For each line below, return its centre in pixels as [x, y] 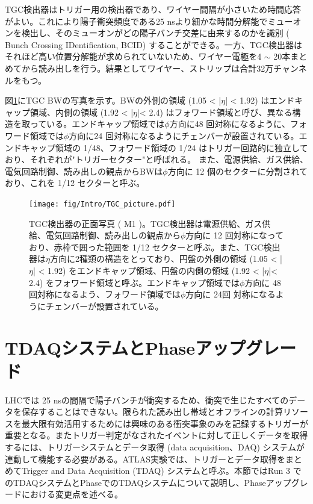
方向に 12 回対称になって [234, 235]
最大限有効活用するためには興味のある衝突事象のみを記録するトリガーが [165, 423]
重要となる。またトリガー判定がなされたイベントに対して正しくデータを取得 [156, 435]
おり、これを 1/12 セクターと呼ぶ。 [75, 183]
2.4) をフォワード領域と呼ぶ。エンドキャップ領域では [134, 282]
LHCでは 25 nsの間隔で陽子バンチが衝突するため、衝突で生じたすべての [147, 400]
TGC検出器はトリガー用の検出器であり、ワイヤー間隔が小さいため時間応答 [153, 9]
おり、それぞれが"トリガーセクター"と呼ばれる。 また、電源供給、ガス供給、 [157, 159]
